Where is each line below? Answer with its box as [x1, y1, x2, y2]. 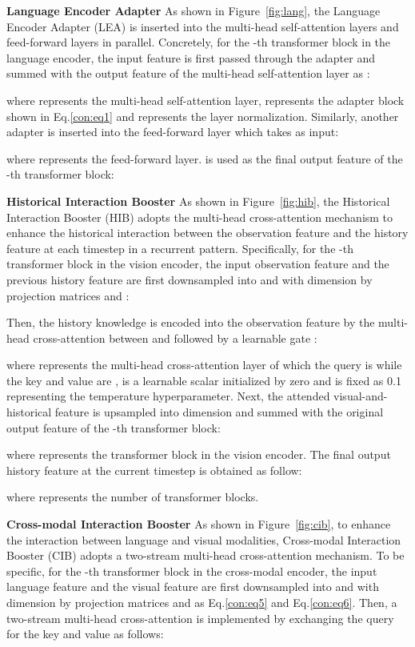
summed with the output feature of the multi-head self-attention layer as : [6, 65, 370, 82]
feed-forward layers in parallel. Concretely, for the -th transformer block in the [6, 34, 391, 50]
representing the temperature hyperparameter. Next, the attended [6, 388, 330, 404]
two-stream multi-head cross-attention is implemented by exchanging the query [6, 609, 394, 626]
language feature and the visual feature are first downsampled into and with [6, 578, 379, 595]
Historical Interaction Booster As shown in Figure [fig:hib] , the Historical [6, 192, 390, 209]
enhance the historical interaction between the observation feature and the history [6, 224, 409, 241]
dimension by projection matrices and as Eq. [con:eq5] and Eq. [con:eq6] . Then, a [6, 594, 397, 610]
